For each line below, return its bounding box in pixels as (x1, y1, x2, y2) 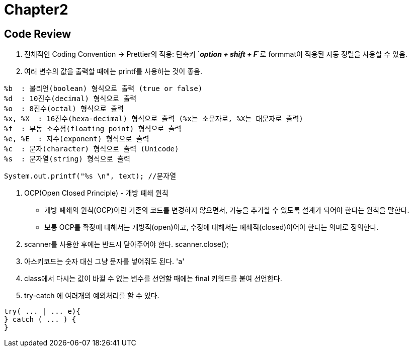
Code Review (4, 27, 71, 40)
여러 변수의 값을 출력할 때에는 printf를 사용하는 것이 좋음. (24, 67, 202, 76)
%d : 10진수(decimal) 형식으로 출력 (4, 95, 137, 103)
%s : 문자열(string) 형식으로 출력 (4, 155, 130, 163)
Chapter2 (4, 1, 68, 18)
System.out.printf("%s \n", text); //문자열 (4, 172, 177, 181)
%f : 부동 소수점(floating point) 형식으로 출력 (4, 125, 182, 133)
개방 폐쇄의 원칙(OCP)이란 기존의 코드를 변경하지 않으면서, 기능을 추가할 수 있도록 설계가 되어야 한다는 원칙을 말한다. (44, 206, 409, 215)
